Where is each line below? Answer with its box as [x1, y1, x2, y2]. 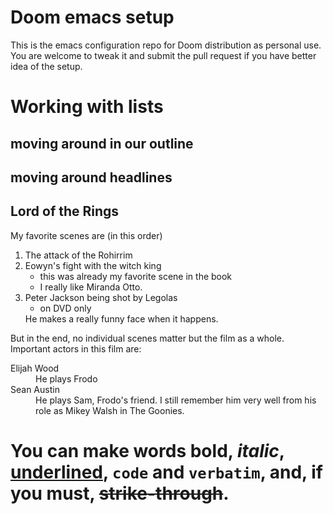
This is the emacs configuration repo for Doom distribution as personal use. [10, 39, 322, 51]
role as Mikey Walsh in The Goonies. [35, 404, 185, 416]
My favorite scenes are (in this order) [10, 229, 163, 241]
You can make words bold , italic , [10, 439, 285, 462]
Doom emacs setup [10, 6, 175, 29]
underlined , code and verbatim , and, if [10, 461, 323, 483]
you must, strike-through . [10, 482, 230, 505]
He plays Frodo [35, 372, 98, 385]
